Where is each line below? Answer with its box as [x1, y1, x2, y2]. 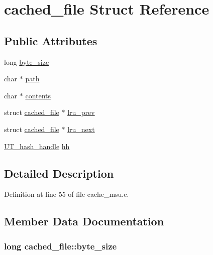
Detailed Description [4, 165, 114, 181]
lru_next [67, 123, 95, 134]
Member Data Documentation [4, 213, 164, 229]
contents [25, 90, 51, 100]
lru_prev [67, 107, 95, 117]
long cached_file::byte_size [4, 239, 117, 252]
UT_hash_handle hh [4, 141, 70, 151]
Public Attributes [4, 33, 97, 48]
